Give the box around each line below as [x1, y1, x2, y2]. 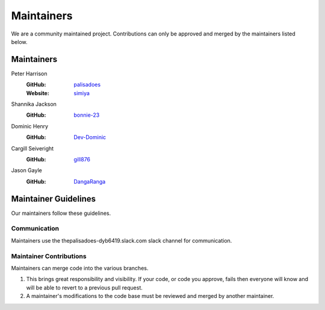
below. [11, 38, 28, 45]
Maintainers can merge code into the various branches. [11, 264, 149, 271]
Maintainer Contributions [11, 252, 87, 260]
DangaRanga [73, 178, 106, 185]
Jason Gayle [11, 167, 42, 174]
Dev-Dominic [73, 134, 107, 141]
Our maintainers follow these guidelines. [11, 209, 111, 217]
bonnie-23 [73, 111, 100, 119]
